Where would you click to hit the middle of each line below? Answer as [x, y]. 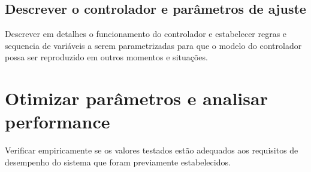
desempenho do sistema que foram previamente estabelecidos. [118, 162]
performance [58, 122]
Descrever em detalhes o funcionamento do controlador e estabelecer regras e [146, 34]
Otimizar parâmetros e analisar [136, 98]
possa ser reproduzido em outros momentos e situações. [106, 57]
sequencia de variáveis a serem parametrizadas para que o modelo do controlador [153, 45]
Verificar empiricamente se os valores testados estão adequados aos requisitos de [152, 150]
